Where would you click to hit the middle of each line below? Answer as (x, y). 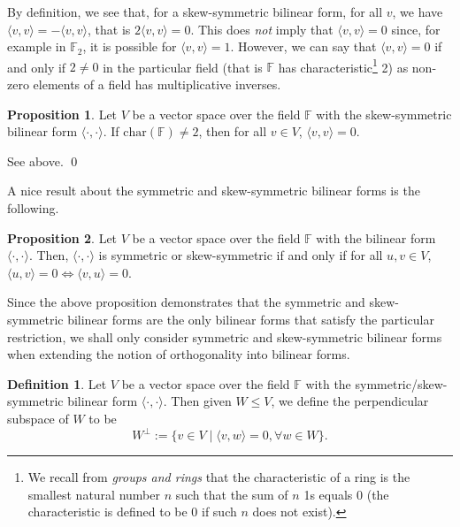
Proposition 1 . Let (62, 114)
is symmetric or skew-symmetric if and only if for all (241, 255)
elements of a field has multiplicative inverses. (157, 84)
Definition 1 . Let (57, 383)
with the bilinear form (376, 237)
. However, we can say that (303, 46)
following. (33, 208)
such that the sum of (232, 494)
